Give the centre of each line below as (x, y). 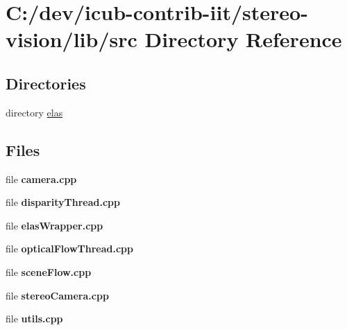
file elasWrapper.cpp (54, 225)
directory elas (34, 112)
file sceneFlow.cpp (49, 271)
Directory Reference (243, 39)
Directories (46, 83)
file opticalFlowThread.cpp (70, 249)
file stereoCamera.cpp (57, 295)
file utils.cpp (34, 319)
